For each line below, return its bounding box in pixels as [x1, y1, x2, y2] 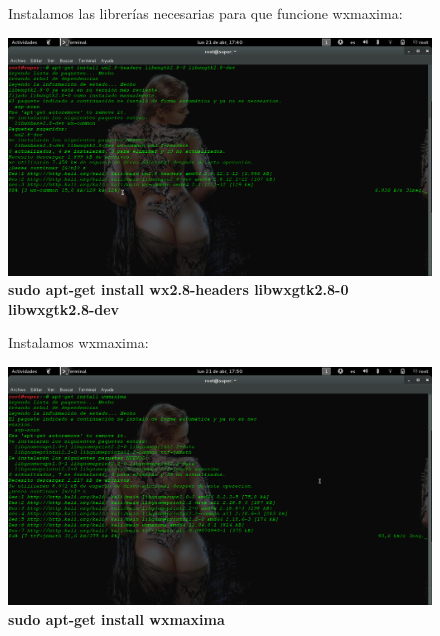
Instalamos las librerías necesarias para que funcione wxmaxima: [8, 3, 403, 23]
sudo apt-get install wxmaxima [8, 608, 225, 629]
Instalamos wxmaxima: [8, 332, 149, 353]
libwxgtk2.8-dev [8, 298, 120, 319]
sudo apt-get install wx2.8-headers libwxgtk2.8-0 [8, 279, 349, 300]
